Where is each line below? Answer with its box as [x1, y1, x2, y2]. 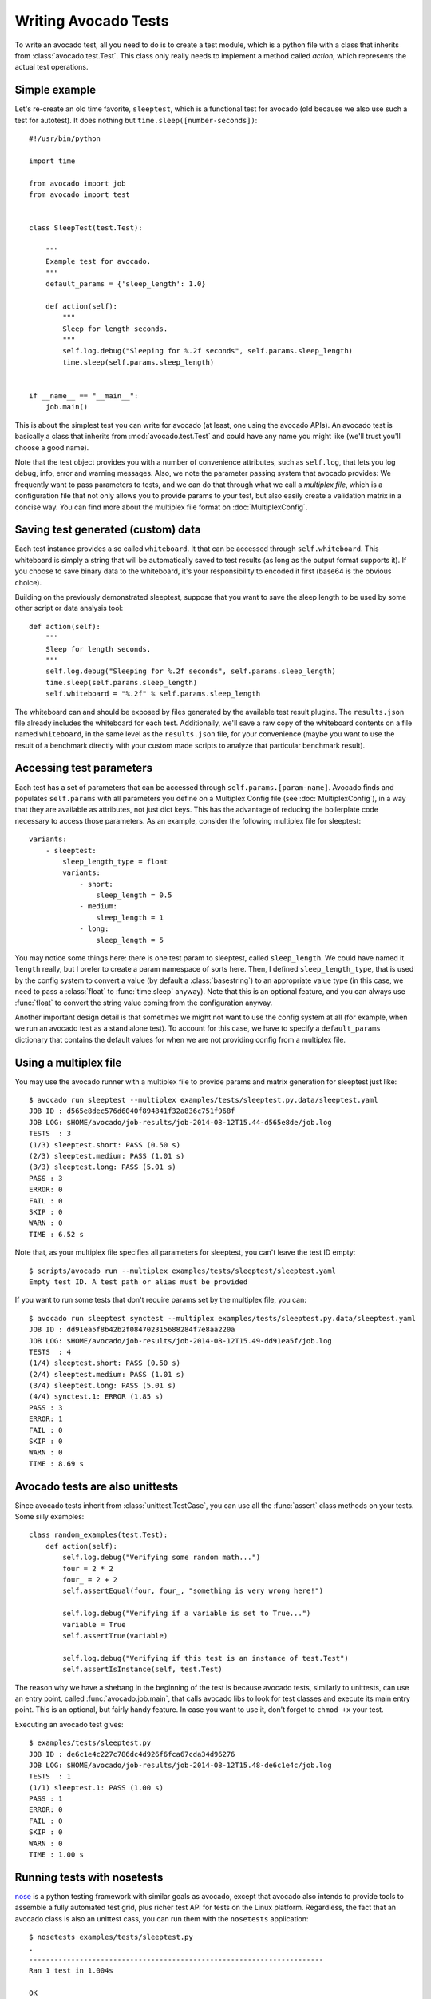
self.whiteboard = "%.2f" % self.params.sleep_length [45, 689, 261, 699]
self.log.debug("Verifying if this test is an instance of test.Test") [62, 1654, 349, 1662]
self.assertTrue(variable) [62, 1631, 168, 1640]
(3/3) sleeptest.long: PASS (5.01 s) [29, 1163, 177, 1171]
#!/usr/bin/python [29, 134, 101, 143]
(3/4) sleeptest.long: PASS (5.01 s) [29, 1381, 177, 1391]
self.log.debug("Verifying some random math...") [62, 1553, 261, 1562]
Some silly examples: [14, 1512, 85, 1522]
